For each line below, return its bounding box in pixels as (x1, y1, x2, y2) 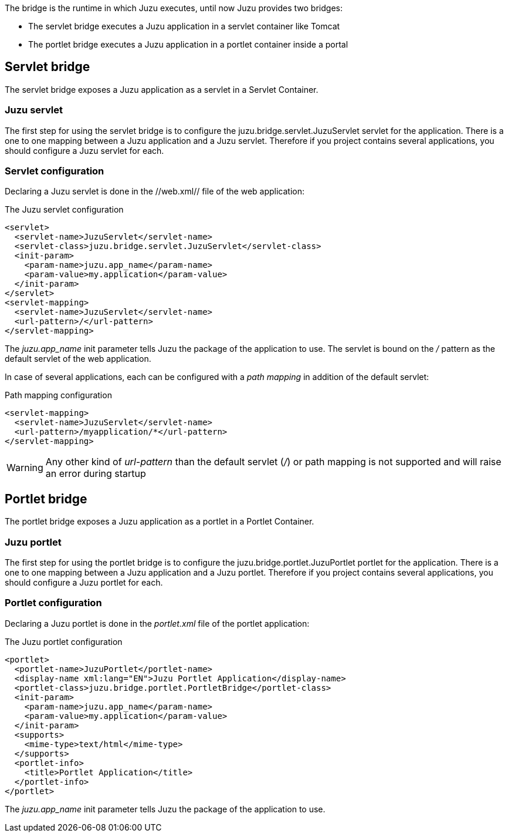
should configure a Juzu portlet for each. (5, 577, 163, 587)
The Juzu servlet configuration (5, 204, 124, 215)
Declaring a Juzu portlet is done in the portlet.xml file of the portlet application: (5, 618, 310, 628)
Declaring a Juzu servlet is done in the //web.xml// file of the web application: (5, 186, 305, 197)
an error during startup (45, 468, 146, 480)
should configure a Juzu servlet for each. (5, 145, 164, 156)
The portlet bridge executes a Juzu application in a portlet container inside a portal (28, 39, 348, 49)
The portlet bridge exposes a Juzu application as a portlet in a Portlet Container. (5, 516, 314, 527)
